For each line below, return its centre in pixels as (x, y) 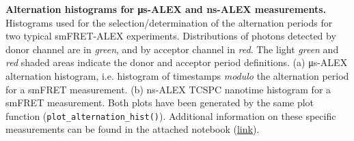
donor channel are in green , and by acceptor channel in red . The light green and (172, 49)
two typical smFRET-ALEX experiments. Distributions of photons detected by (171, 36)
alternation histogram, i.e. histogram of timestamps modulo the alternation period (177, 75)
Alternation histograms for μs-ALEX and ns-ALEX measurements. (166, 9)
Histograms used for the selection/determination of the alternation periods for (169, 22)
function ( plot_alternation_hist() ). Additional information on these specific (171, 115)
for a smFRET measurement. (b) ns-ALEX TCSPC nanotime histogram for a (168, 89)
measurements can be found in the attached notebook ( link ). (133, 129)
